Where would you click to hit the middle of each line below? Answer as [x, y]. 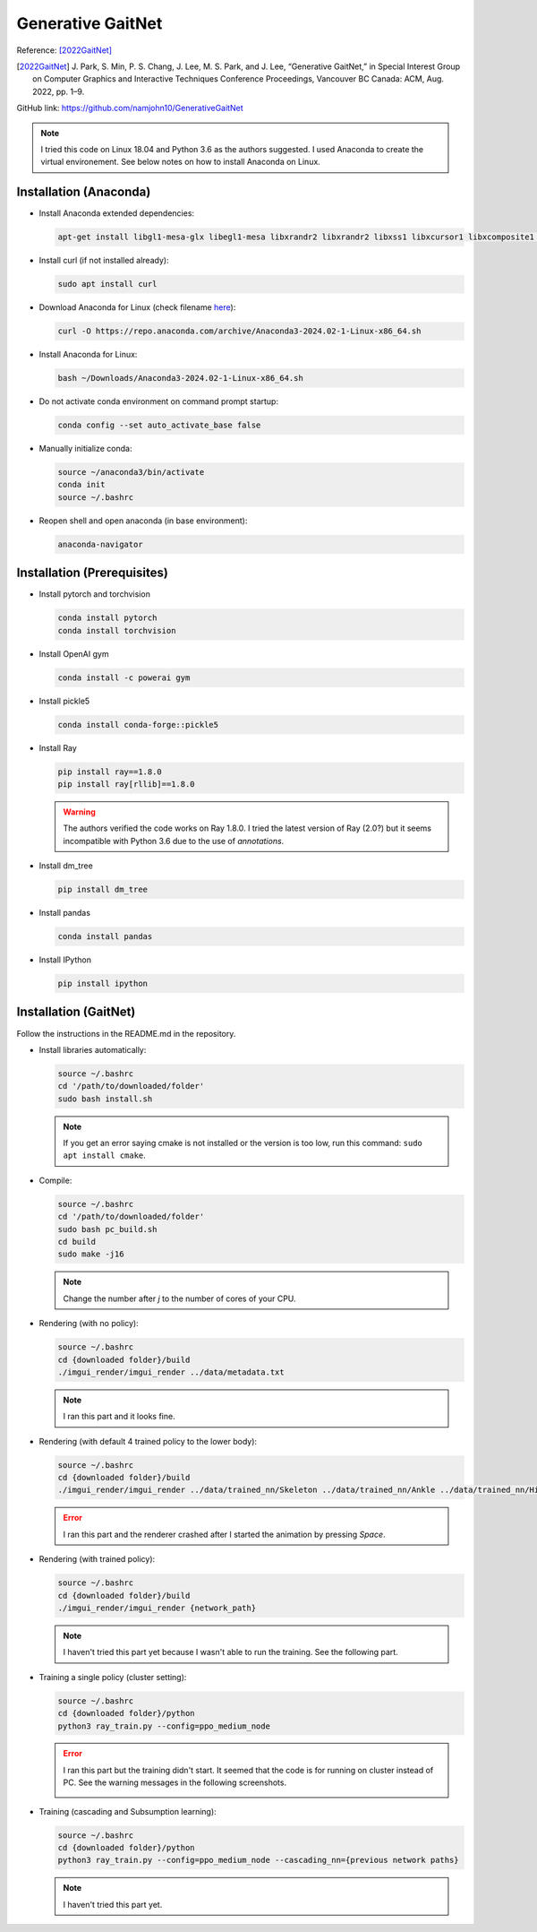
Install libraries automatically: [93, 1049]
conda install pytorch [107, 618]
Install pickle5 [64, 701]
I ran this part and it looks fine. [119, 1417]
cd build [77, 1242]
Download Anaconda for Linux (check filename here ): [137, 307]
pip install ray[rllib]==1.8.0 [127, 784]
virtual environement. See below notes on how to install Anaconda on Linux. [181, 162]
